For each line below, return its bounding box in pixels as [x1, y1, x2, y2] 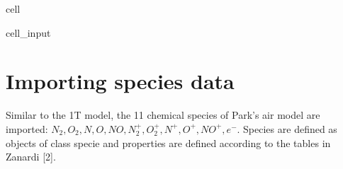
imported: [6, 121, 48, 136]
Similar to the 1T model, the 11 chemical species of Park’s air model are [6, 107, 320, 122]
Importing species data [6, 66, 235, 95]
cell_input [6, 25, 51, 40]
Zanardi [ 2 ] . [6, 149, 56, 164]
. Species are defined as [237, 121, 337, 136]
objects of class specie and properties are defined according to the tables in [6, 135, 331, 150]
